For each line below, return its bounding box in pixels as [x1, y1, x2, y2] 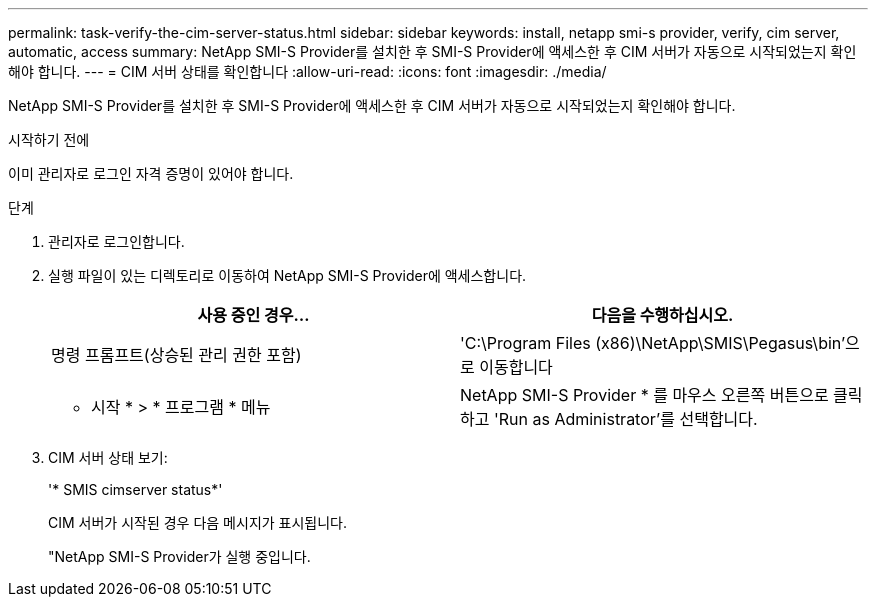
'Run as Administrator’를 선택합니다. [493, 409, 758, 429]
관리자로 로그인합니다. [48, 233, 185, 250]
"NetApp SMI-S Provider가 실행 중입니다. [48, 548, 311, 565]
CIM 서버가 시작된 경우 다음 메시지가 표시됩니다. [48, 514, 348, 531]
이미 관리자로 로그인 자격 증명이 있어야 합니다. [8, 165, 294, 182]
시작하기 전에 [8, 131, 90, 148]
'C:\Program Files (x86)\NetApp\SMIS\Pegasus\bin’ [460, 333, 846, 353]
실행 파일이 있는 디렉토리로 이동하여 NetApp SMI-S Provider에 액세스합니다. [48, 267, 527, 284]
